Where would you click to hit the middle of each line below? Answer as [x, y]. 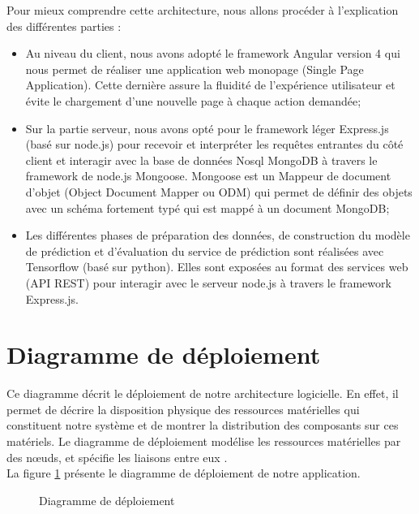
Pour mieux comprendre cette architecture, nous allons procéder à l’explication [203, 10]
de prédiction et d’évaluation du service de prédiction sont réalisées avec [205, 251]
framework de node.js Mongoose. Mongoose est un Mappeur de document [208, 176]
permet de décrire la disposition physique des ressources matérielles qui [183, 409]
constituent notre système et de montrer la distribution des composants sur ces [203, 425]
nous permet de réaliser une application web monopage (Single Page [195, 69]
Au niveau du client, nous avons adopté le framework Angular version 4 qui [213, 53]
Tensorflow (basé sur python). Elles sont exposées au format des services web [217, 267]
